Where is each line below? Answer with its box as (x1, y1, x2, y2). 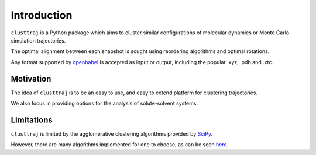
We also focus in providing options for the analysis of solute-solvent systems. (11, 100, 198, 107)
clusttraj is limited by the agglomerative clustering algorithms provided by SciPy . (11, 130, 213, 137)
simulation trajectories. (11, 37, 66, 44)
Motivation (11, 73, 51, 84)
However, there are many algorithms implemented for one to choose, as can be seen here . (11, 141, 229, 148)
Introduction (11, 9, 73, 22)
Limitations (11, 115, 53, 125)
